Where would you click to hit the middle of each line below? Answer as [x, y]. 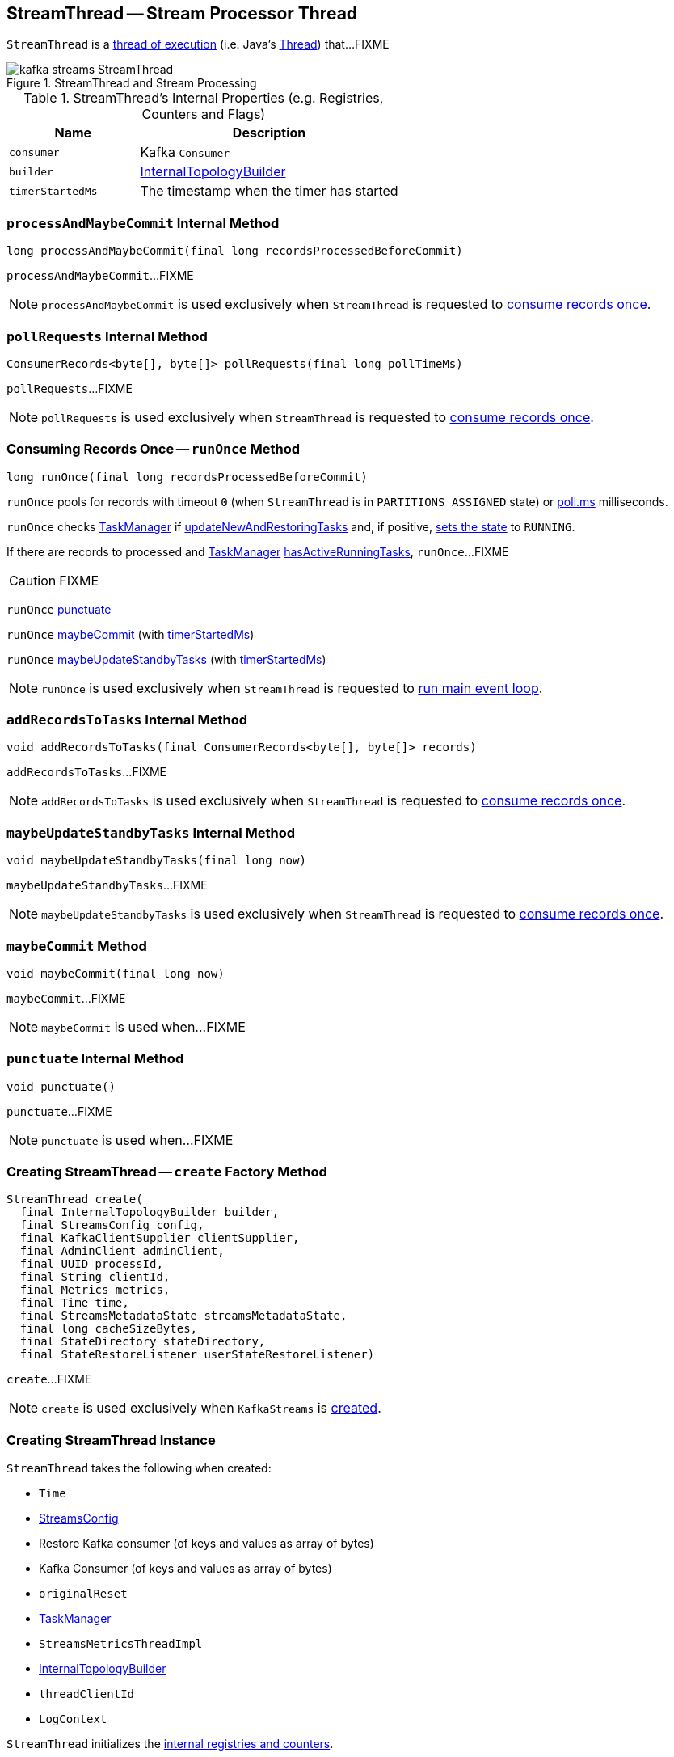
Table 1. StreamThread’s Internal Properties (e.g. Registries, [204, 98]
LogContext [73, 1719]
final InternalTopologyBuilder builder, [150, 1212]
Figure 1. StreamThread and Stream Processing [132, 83]
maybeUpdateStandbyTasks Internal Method [151, 832]
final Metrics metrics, [95, 1290]
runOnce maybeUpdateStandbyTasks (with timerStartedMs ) [166, 659]
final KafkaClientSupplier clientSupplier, [160, 1238]
